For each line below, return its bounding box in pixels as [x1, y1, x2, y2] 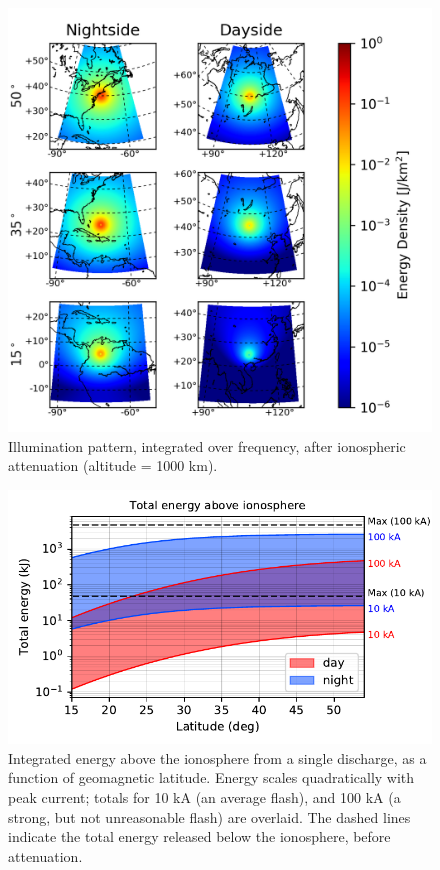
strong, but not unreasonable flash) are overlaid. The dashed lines [8, 806, 411, 827]
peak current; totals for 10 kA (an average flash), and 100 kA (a [8, 786, 401, 807]
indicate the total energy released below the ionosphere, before [8, 826, 391, 847]
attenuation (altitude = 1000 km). [8, 455, 218, 476]
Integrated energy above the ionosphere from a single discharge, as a [8, 747, 427, 768]
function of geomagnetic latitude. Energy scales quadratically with [8, 767, 415, 788]
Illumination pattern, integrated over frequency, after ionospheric [8, 435, 406, 456]
